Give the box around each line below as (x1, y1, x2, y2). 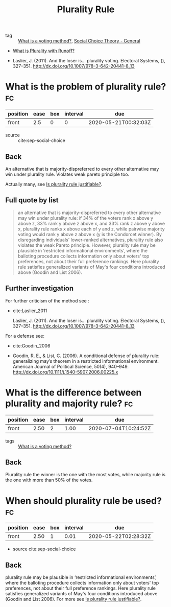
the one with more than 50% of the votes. (5, 477, 93, 483)
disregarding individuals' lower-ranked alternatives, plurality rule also (17, 237, 163, 243)
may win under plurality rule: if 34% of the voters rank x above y (17, 215, 154, 221)
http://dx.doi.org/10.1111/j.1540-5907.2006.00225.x (12, 369, 118, 375)
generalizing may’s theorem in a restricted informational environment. (12, 358, 159, 364)
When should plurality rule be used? (5, 495, 162, 506)
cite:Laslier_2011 (12, 308, 47, 314)
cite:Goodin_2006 (12, 342, 51, 348)
